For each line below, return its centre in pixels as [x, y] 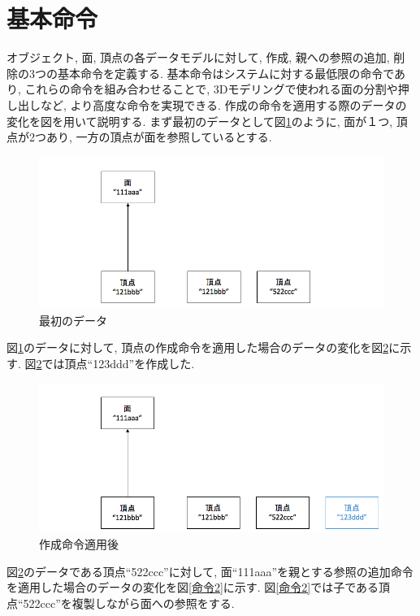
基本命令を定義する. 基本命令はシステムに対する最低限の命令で [225, 73]
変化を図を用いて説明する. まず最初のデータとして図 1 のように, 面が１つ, [200, 121]
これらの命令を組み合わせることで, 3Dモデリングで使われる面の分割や [211, 89]
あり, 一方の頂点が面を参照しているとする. [159, 137]
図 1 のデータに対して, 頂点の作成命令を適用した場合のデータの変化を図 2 [198, 347]
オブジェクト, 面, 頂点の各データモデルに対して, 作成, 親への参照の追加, [198, 57]
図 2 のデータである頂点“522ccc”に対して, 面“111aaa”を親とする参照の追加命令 [210, 571]
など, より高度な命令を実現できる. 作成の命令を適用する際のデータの [223, 104]
